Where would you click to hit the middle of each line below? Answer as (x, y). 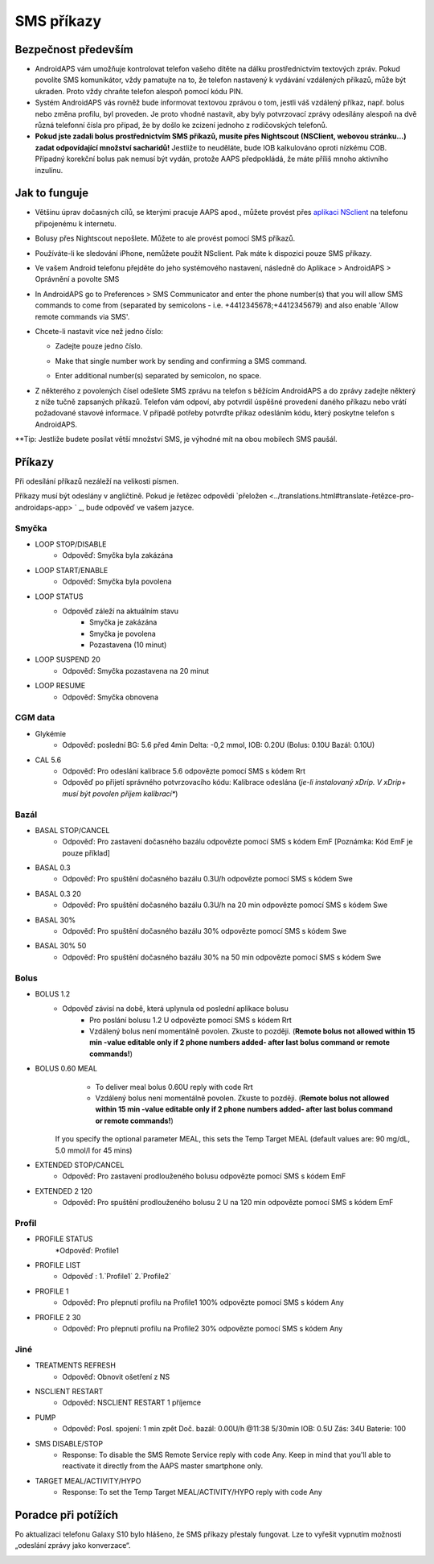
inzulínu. (49, 170)
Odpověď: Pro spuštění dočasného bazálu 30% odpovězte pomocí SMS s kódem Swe (205, 931)
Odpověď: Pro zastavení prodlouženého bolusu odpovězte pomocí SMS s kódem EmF (204, 1176)
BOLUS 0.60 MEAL (66, 1069)
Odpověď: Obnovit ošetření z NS (116, 1376)
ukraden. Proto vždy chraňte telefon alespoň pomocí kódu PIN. (139, 91)
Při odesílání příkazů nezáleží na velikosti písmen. (97, 481)
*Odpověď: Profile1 (87, 1250)
